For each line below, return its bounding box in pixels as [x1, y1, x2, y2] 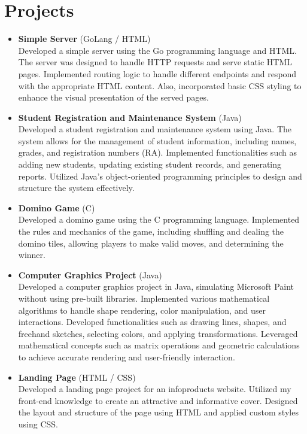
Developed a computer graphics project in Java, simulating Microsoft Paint [18, 280, 294, 293]
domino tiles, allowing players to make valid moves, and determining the [18, 236, 284, 249]
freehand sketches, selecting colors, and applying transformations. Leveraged [18, 327, 298, 339]
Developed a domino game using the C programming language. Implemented [18, 213, 300, 226]
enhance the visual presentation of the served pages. [18, 91, 209, 104]
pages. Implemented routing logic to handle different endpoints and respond [18, 67, 297, 80]
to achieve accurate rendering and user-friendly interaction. [18, 350, 235, 363]
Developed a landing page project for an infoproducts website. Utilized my [18, 383, 291, 395]
